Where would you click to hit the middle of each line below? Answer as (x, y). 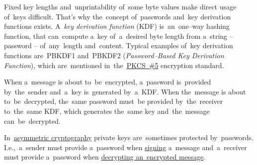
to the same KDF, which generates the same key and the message (107, 111)
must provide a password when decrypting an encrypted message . (105, 157)
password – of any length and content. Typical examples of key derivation (119, 45)
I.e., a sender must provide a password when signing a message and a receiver (126, 147)
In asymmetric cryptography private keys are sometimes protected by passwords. (129, 137)
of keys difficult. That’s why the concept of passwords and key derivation (118, 16)
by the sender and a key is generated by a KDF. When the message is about (125, 91)
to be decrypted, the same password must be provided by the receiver (114, 101)
